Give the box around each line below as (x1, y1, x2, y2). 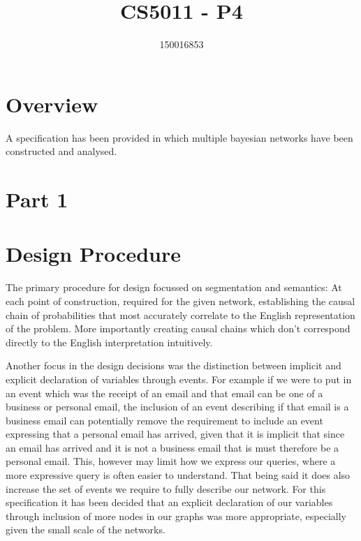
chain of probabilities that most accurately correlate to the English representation (6, 307, 355, 322)
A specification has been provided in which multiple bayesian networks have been (6, 130, 353, 144)
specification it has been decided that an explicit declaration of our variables (6, 495, 333, 510)
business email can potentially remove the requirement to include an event (6, 413, 323, 427)
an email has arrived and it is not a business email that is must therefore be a (6, 440, 339, 454)
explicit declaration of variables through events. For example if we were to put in (6, 371, 352, 386)
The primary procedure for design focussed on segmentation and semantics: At (6, 280, 342, 295)
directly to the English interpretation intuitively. (6, 334, 213, 349)
